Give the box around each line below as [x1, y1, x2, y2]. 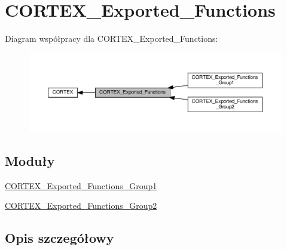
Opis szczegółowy [5, 229, 114, 247]
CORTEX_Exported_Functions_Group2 [5, 199, 157, 212]
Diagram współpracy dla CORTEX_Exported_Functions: [5, 32, 218, 45]
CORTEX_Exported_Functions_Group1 [5, 179, 157, 192]
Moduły [5, 151, 55, 169]
